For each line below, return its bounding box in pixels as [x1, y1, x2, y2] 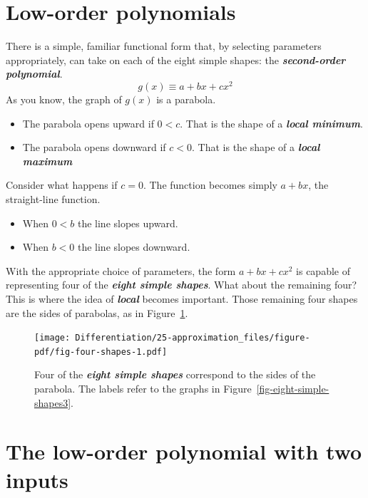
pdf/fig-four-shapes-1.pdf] [34, 346, 168, 357]
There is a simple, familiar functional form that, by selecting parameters [6, 38, 322, 53]
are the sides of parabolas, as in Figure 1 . [6, 305, 188, 320]
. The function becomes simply [143, 177, 277, 192]
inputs [6, 465, 68, 494]
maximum [22, 153, 73, 168]
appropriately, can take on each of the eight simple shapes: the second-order [6, 52, 346, 67]
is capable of [296, 263, 350, 278]
